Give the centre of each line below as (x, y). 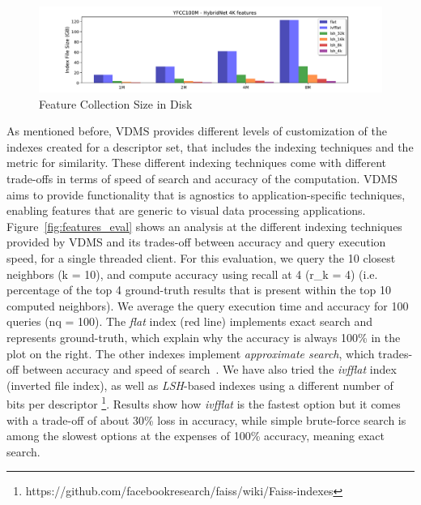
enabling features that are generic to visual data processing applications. (186, 210)
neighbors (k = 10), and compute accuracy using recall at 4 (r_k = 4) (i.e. (192, 274)
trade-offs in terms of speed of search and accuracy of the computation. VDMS (202, 178)
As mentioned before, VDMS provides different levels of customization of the (197, 131)
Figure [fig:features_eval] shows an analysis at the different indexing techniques (204, 226)
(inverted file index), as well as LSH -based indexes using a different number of (200, 385)
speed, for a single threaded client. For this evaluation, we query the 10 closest (201, 257)
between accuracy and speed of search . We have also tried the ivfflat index (209, 369)
